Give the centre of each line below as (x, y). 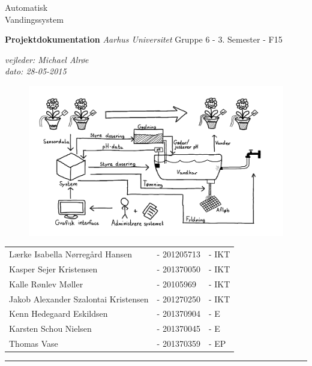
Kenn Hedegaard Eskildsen (58, 313)
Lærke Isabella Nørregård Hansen (71, 253)
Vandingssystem (34, 19)
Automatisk (26, 7)
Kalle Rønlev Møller (46, 283)
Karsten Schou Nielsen (50, 328)
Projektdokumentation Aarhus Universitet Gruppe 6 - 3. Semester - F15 (144, 39)
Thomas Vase (34, 343)
